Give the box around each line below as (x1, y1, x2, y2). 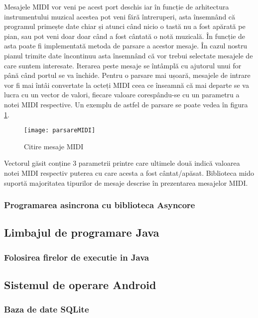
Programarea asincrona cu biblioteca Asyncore (4, 199, 195, 211)
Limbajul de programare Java (4, 225, 159, 240)
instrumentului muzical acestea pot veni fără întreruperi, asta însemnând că (4, 11, 236, 21)
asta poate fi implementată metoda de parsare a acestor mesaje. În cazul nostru (4, 40, 248, 51)
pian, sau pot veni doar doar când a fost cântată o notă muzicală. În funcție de (4, 30, 246, 41)
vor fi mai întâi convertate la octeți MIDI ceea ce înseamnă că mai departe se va (4, 79, 249, 90)
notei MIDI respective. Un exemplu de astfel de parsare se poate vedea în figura (4, 99, 248, 109)
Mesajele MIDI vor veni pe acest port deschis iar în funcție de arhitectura (4, 1, 229, 11)
